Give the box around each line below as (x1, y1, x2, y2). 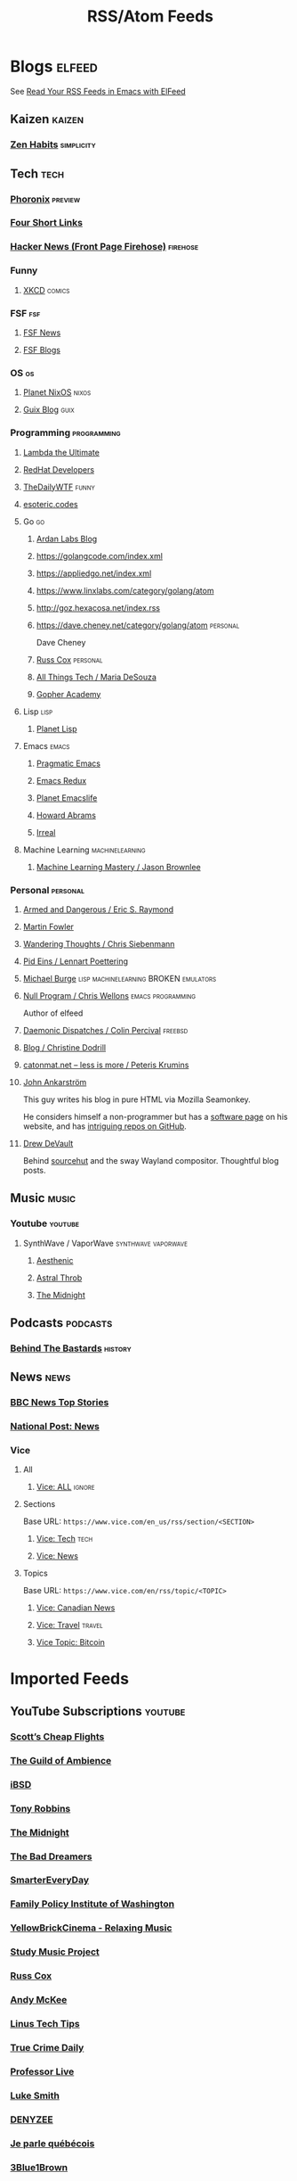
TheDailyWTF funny (22, 481, 96, 492)
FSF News (22, 327, 61, 338)
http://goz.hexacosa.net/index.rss (36, 602, 161, 613)
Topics (22, 1568, 48, 1579)
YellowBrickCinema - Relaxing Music (10, 1922, 173, 1934)
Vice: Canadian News (36, 1602, 116, 1613)
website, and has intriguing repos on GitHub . (22, 1121, 188, 1132)
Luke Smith (10, 2089, 60, 2102)
